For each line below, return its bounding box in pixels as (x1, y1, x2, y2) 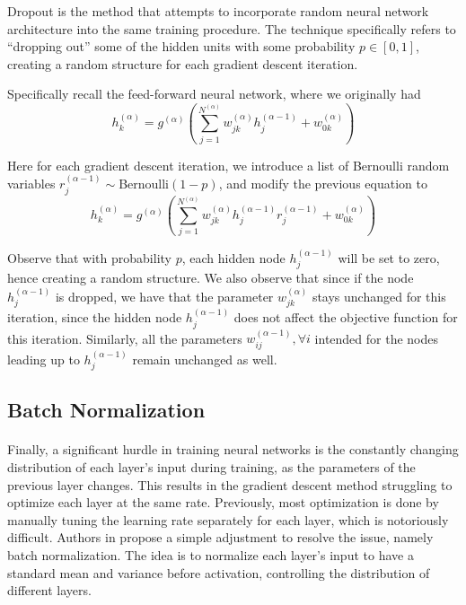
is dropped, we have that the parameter (55, 286, 274, 305)
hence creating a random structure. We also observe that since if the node (7, 268, 414, 287)
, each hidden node (181, 249, 286, 267)
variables (7, 174, 56, 193)
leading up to (7, 349, 80, 368)
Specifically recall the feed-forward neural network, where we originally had (7, 84, 421, 103)
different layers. (7, 581, 92, 600)
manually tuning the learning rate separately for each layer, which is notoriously (7, 510, 449, 529)
